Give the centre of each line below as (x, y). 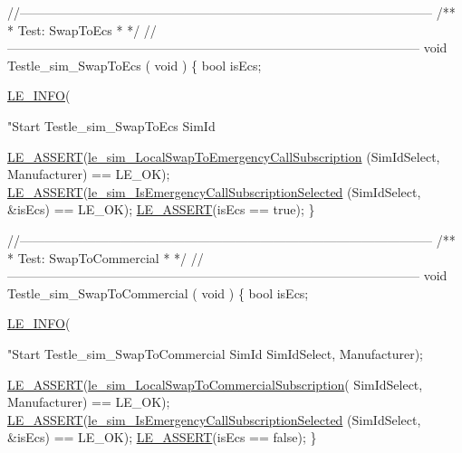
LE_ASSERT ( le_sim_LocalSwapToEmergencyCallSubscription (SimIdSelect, (224, 156)
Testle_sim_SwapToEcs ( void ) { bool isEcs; (135, 65)
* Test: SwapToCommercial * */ (97, 257)
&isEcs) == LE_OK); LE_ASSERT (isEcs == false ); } (162, 437)
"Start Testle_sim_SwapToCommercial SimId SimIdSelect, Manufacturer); (216, 353)
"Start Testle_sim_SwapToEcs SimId (111, 125)
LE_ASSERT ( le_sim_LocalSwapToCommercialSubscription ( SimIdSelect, (215, 384)
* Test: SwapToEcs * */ (74, 29)
